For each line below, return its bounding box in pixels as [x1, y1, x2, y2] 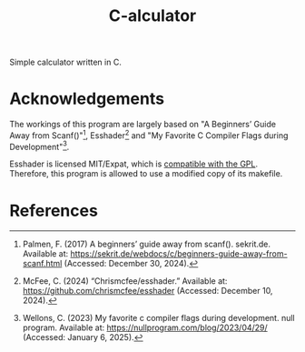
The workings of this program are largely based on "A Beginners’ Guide [9, 119, 277, 130]
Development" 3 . [9, 139, 70, 152]
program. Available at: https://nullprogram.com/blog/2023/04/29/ [22, 322, 268, 333]
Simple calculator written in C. [9, 56, 123, 68]
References [9, 200, 98, 221]
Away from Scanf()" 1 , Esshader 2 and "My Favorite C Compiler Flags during [9, 128, 289, 141]
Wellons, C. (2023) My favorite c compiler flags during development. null [22, 313, 295, 324]
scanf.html [22, 258, 63, 269]
